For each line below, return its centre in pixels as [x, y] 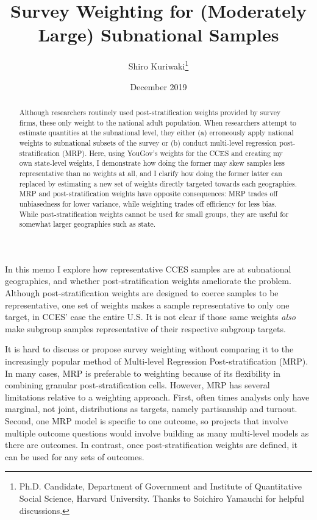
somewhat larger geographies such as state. [87, 224]
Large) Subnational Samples [158, 34]
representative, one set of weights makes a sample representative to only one [147, 305]
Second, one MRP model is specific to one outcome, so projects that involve [147, 420]
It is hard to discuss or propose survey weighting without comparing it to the [149, 349]
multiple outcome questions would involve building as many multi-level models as [157, 433]
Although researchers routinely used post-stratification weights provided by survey [150, 112]
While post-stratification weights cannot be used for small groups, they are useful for [154, 214]
